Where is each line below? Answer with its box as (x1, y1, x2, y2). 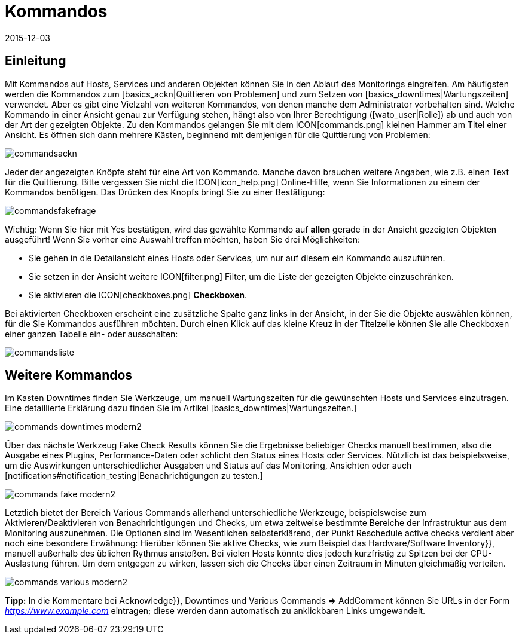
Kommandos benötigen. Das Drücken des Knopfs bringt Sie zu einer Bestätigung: (5, 186, 325, 197)
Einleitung (5, 53, 66, 69)
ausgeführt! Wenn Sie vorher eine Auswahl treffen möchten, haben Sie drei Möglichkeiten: (5, 234, 361, 244)
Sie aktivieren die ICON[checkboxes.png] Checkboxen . (29, 289, 248, 300)
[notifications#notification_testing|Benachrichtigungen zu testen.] (5, 470, 263, 481)
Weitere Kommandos (5, 368, 133, 383)
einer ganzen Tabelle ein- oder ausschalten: (5, 328, 178, 339)
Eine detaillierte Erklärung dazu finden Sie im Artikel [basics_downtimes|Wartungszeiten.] (5, 403, 357, 414)
